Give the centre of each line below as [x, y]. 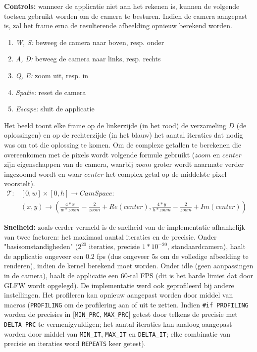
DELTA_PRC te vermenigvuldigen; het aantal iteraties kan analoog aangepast [118, 324]
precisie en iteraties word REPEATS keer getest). [75, 343]
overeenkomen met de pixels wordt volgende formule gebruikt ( [100, 154]
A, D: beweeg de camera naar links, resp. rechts [88, 59]
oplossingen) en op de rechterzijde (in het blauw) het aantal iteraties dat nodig [124, 135]
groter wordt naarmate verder [199, 164]
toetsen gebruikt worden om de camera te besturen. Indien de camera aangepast [126, 16]
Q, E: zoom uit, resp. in [52, 75]
